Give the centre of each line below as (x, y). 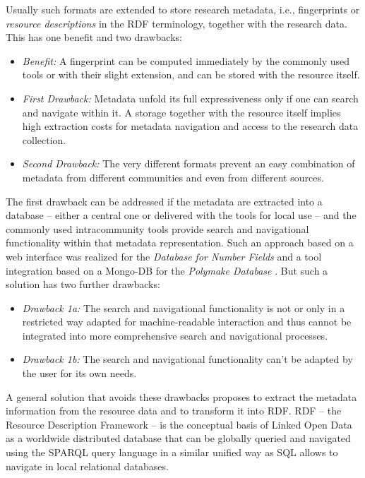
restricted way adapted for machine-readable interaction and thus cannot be (187, 322)
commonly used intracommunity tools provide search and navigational (157, 228)
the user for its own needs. (79, 373)
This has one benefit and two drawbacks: (94, 37)
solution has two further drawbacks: (83, 284)
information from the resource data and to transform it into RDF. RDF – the (174, 411)
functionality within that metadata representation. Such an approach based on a (180, 243)
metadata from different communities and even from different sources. (173, 177)
